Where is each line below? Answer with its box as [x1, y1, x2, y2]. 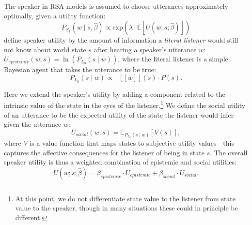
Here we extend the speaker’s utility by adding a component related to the [4, 89, 225, 99]
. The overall [210, 147, 248, 157]
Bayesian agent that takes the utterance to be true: [4, 64, 156, 75]
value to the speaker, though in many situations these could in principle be [15, 203, 238, 213]
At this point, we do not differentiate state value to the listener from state [15, 193, 236, 203]
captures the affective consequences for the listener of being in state [4, 147, 205, 157]
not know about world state [4, 44, 86, 54]
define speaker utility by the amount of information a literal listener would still [4, 35, 238, 45]
